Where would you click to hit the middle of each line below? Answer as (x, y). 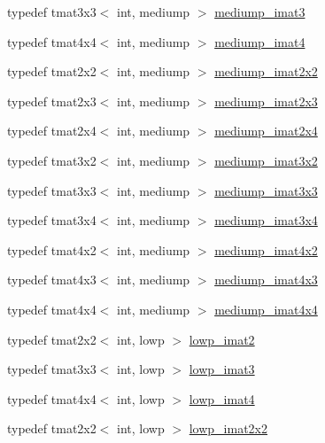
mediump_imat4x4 (266, 309)
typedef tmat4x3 (52, 280)
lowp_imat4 (222, 398)
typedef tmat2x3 (52, 101)
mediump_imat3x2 (266, 160)
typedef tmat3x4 (52, 220)
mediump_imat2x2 (266, 71)
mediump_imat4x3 (266, 280)
